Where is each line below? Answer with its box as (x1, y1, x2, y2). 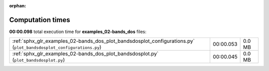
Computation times (9, 15, 70, 24)
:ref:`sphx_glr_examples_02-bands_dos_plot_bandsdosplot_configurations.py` (12, 37, 195, 44)
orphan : (9, 3, 26, 8)
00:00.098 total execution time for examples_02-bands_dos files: (9, 29, 147, 35)
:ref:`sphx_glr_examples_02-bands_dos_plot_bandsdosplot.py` (12, 50, 159, 57)
